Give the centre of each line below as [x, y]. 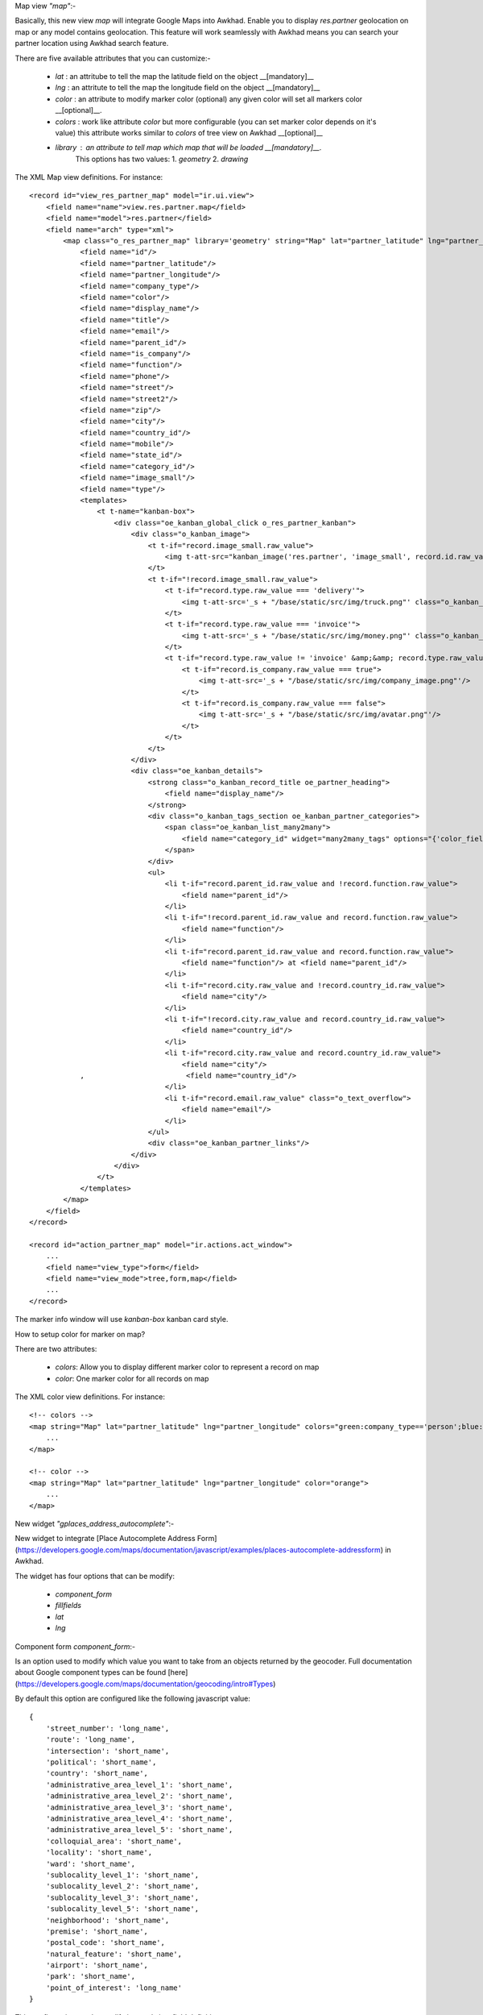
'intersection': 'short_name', [107, 1751]
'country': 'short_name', [97, 1774]
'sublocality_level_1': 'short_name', [122, 1875]
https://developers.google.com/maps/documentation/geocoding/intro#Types [145, 1684]
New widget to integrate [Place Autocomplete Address [105, 1539]
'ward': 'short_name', [91, 1863]
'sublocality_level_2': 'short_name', [122, 1886]
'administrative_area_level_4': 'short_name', [139, 1818]
